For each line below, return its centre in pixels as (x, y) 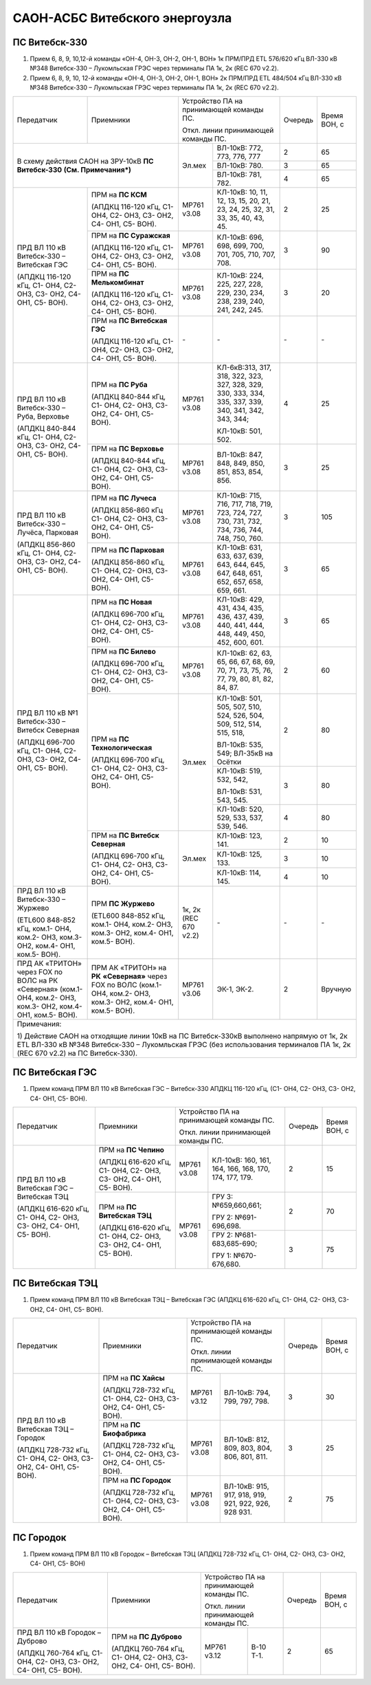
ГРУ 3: (223, 1196)
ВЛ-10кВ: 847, (240, 454)
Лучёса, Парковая (48, 533)
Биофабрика (124, 1433)
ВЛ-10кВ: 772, (240, 148)
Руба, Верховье (43, 417)
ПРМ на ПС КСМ (119, 195)
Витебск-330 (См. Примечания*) (74, 170)
